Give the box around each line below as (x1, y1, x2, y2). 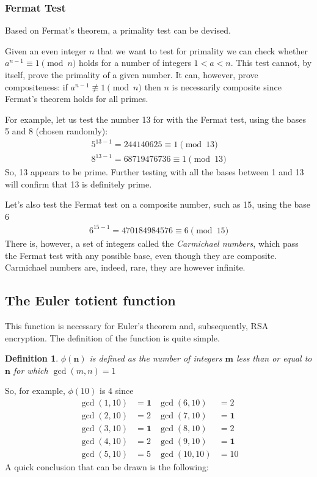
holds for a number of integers (79, 56, 191, 69)
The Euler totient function (5, 291, 176, 310)
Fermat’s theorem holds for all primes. (5, 92, 148, 105)
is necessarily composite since (172, 80, 282, 93)
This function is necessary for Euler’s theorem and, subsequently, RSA (5, 319, 269, 332)
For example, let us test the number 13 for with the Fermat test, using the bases (5, 112, 306, 125)
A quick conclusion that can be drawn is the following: (5, 461, 209, 473)
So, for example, (5, 384, 65, 397)
